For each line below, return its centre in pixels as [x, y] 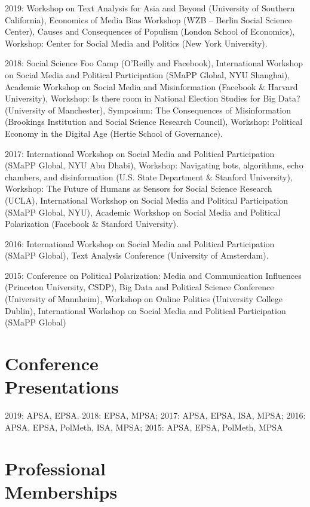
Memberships [61, 491]
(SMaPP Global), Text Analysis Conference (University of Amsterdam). [137, 255]
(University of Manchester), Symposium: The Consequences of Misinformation [148, 110]
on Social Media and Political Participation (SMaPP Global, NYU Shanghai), [148, 74]
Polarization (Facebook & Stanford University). [92, 224]
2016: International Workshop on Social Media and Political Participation [140, 243]
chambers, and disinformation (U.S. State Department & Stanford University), [149, 176]
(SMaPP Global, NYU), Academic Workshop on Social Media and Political [143, 212]
